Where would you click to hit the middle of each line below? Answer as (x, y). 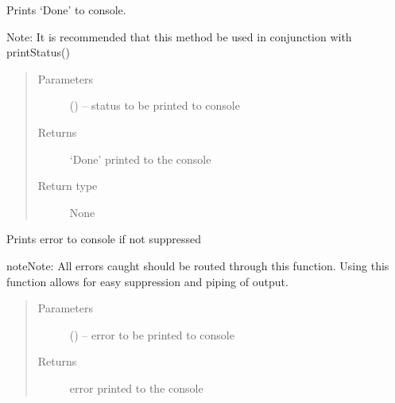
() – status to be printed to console (155, 105)
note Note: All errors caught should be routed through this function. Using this (198, 265)
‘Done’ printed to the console (140, 159)
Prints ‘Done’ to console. (66, 10)
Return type (68, 186)
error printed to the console (136, 387)
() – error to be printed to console (152, 334)
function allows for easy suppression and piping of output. (147, 281)
